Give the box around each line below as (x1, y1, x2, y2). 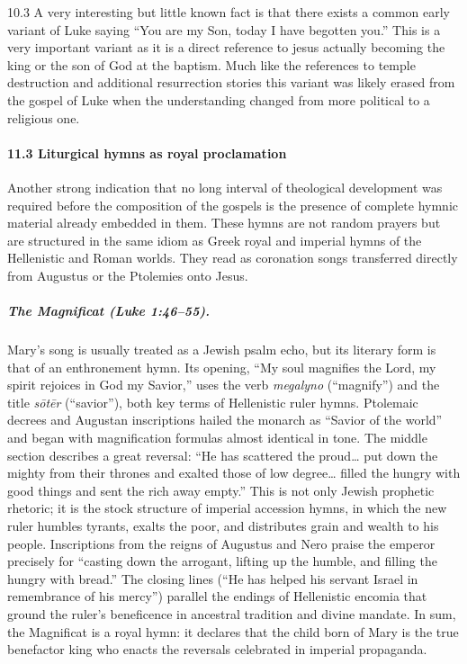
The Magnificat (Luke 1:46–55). (7, 301, 211, 320)
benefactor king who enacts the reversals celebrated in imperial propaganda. (7, 640, 427, 659)
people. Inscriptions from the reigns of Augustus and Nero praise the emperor (7, 534, 436, 552)
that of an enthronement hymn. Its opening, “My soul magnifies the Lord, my (7, 357, 436, 376)
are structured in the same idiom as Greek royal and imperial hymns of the (7, 230, 422, 249)
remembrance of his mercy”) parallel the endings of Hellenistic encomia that (7, 587, 427, 606)
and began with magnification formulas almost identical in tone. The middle (7, 428, 427, 447)
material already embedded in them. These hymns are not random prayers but (7, 213, 441, 232)
